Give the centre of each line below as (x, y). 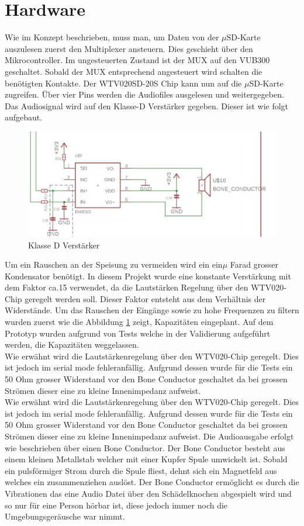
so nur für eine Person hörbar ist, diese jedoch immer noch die (116, 505)
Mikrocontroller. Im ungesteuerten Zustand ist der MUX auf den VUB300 (137, 60)
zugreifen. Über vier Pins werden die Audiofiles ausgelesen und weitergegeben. (144, 94)
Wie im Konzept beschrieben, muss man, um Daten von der (112, 37)
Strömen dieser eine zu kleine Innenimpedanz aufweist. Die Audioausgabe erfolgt (149, 436)
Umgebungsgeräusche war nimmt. (65, 516)
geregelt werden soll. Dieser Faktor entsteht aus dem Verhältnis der (145, 298)
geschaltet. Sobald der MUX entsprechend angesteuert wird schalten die (134, 71)
